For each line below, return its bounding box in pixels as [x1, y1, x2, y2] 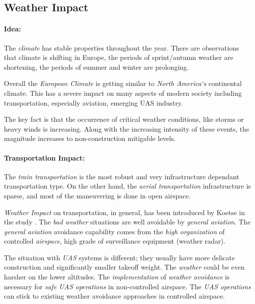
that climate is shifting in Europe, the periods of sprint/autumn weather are [4, 52, 233, 62]
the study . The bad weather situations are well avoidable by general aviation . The [4, 217, 251, 227]
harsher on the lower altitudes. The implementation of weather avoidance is [4, 272, 230, 282]
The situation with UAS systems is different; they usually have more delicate [4, 252, 235, 262]
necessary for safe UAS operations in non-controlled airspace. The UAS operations [4, 281, 251, 291]
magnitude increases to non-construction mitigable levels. [4, 133, 176, 143]
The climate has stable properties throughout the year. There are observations [4, 42, 239, 53]
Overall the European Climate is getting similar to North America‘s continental [4, 78, 242, 88]
